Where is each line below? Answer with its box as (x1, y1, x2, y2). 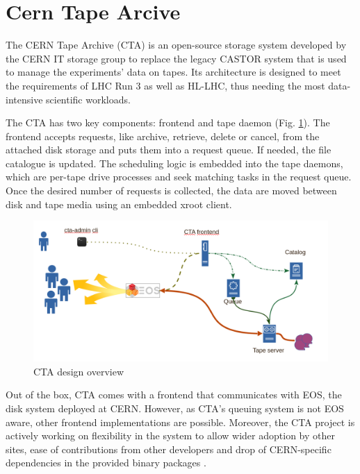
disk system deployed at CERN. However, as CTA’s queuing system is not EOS (6, 400, 344, 415)
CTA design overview (33, 364, 124, 378)
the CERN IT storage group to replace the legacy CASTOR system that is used (6, 51, 347, 65)
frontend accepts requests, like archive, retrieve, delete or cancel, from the (6, 128, 320, 143)
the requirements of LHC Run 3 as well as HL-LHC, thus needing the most (6, 78, 325, 92)
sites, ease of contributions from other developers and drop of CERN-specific (6, 441, 332, 456)
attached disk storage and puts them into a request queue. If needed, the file (6, 142, 332, 157)
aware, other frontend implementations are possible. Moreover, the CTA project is (6, 414, 355, 429)
